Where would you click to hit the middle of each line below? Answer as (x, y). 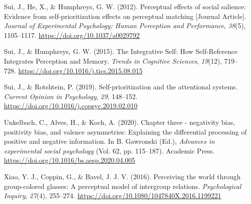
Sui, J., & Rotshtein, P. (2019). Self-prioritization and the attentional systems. (121, 87)
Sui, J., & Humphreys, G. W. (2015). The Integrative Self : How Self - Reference (121, 51)
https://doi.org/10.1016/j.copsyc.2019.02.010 (71, 106)
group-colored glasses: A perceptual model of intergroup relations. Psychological (123, 186)
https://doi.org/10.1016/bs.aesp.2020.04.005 (70, 160)
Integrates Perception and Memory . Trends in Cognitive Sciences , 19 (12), (113, 60)
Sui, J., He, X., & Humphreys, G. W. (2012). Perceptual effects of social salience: (125, 6)
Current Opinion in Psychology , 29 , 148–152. (71, 96)
